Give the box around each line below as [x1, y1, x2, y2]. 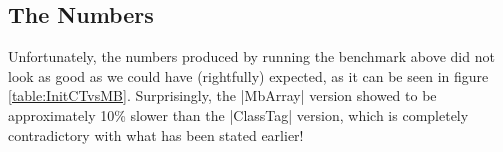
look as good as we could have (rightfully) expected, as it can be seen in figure [8, 65, 489, 86]
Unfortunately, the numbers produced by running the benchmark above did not [8, 46, 495, 67]
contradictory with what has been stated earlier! [8, 124, 304, 145]
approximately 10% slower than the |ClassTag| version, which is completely [8, 104, 469, 125]
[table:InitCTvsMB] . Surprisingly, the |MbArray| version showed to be [8, 85, 437, 106]
